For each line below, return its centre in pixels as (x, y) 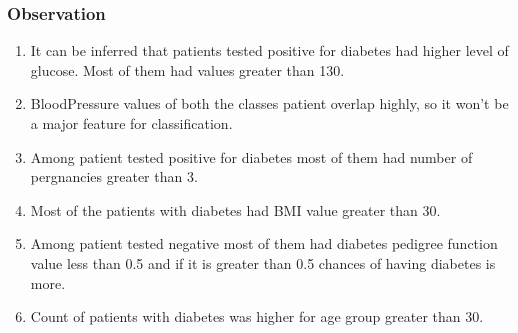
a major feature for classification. (131, 123)
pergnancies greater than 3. (114, 176)
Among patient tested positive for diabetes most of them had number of (251, 156)
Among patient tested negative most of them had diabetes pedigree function (264, 243)
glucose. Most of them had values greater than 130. (187, 69)
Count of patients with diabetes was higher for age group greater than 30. (257, 316)
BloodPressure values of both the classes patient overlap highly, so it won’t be (269, 103)
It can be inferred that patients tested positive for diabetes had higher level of (269, 50)
